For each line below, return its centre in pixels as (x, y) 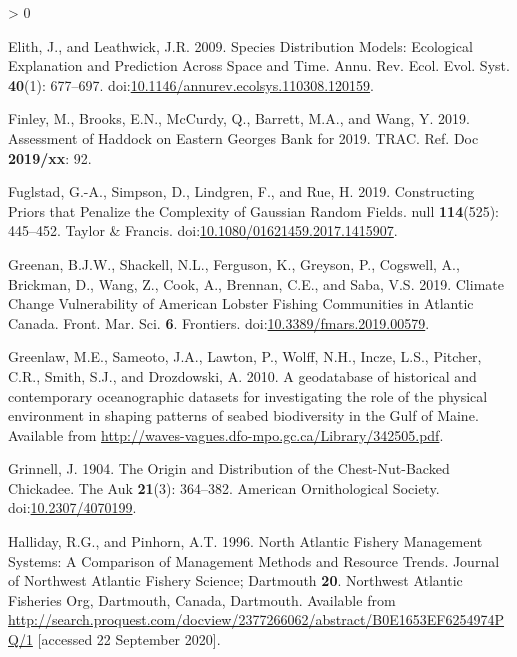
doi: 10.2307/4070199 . (72, 507)
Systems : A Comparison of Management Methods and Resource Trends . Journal (254, 560)
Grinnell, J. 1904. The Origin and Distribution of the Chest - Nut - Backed (229, 468)
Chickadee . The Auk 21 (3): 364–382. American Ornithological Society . (224, 487)
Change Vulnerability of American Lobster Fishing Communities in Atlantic (241, 303)
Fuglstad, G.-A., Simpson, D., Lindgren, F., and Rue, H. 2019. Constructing (241, 191)
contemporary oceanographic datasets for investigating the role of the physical (248, 395)
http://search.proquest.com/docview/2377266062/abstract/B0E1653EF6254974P (256, 619)
